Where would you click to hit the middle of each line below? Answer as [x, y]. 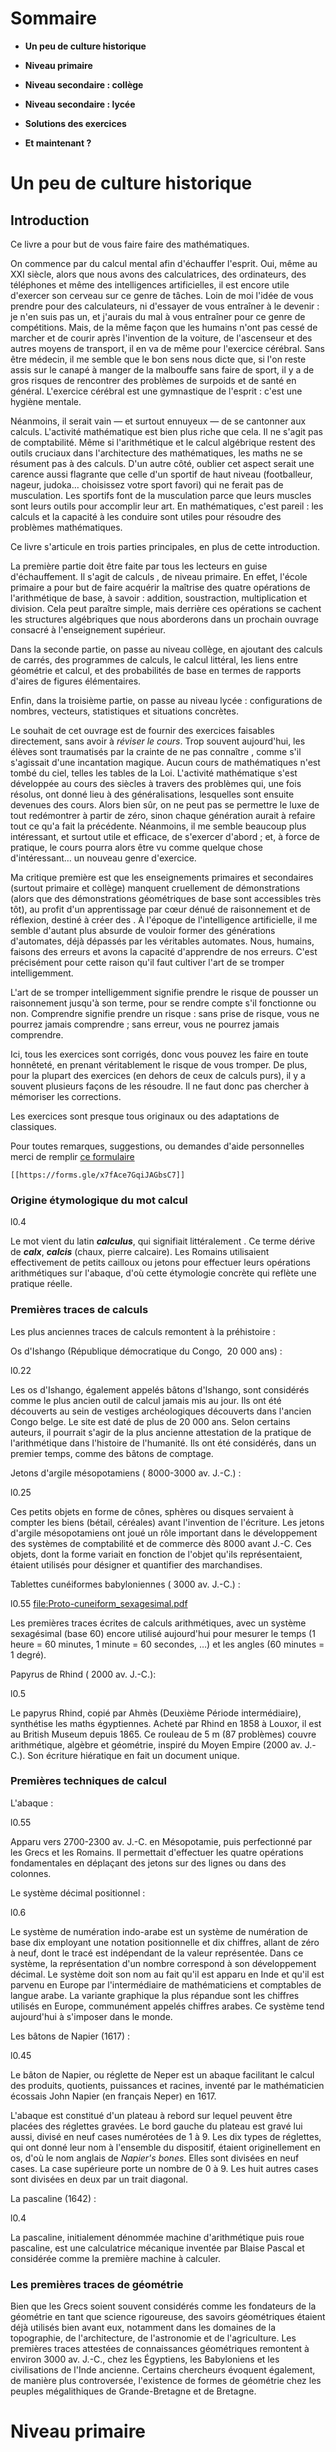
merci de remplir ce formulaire [72, 1156]
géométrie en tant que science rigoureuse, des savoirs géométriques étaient [168, 2317]
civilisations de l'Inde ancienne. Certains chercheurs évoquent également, [163, 2370]
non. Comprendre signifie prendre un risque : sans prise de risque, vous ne [165, 1013]
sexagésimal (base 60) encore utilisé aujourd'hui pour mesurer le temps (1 [163, 1633]
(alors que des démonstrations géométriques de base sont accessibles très [166, 898]
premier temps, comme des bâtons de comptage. [112, 1453]
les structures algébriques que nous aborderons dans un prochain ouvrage [165, 619]
